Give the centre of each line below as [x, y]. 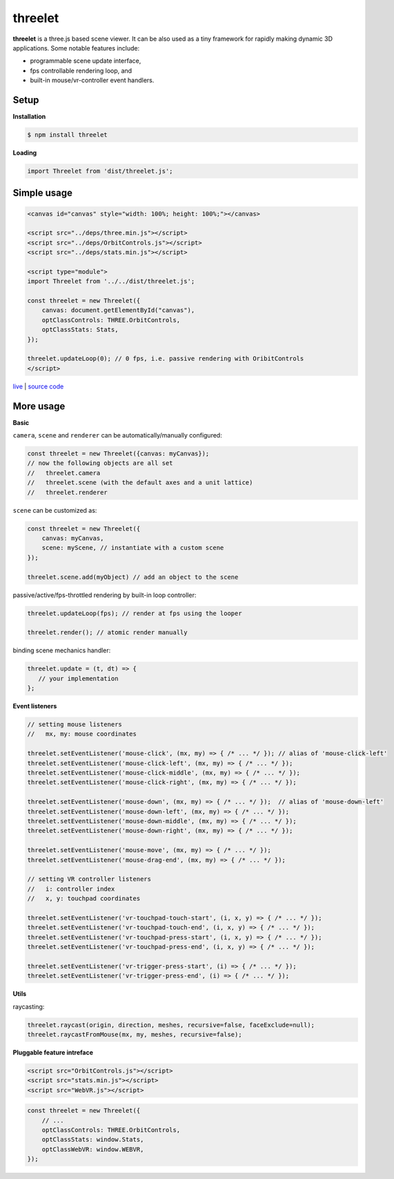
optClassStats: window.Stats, [93, 1140]
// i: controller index [71, 889]
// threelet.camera [64, 473]
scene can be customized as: [55, 510]
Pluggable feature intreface [53, 1052]
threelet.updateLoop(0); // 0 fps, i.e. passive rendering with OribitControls [166, 359]
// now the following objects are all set [100, 463]
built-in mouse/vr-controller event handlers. [92, 80]
